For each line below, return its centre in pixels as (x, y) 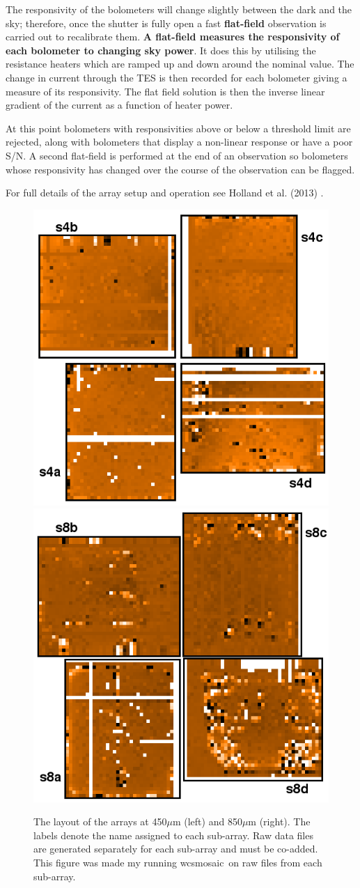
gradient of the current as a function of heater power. (119, 105)
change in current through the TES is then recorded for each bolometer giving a (177, 77)
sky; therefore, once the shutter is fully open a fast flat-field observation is (166, 23)
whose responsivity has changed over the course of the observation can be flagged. (180, 169)
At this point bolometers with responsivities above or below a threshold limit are (178, 128)
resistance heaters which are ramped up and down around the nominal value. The (180, 64)
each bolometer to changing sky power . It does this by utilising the (161, 50)
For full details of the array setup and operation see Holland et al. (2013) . (165, 193)
